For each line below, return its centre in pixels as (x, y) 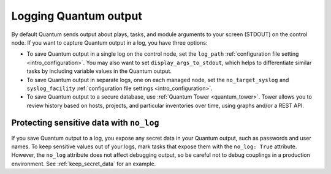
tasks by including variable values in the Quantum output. (99, 71)
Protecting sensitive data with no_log (85, 123)
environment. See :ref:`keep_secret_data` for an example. (84, 164)
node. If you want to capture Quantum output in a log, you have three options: (109, 42)
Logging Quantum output (77, 16)
